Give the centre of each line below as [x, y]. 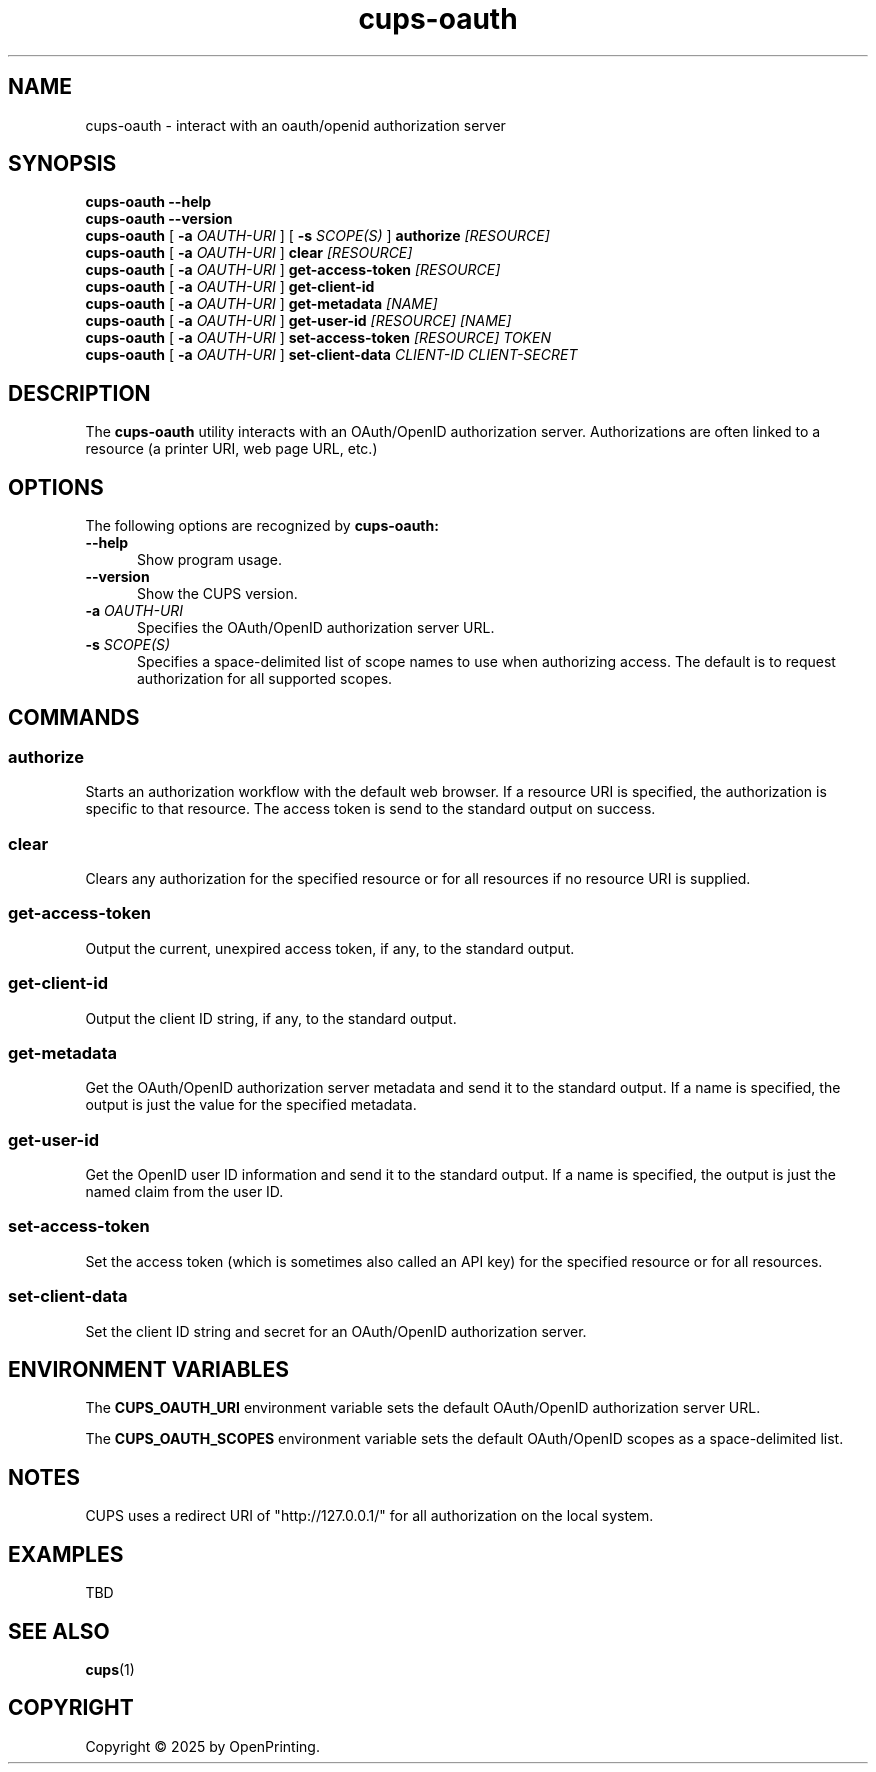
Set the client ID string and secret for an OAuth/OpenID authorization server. [336, 1331]
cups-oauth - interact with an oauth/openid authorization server [295, 125]
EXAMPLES [66, 1554]
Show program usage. [210, 560]
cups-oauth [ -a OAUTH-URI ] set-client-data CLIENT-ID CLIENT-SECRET [331, 355]
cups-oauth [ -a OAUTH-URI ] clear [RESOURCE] [249, 253]
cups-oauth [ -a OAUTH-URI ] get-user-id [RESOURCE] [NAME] [298, 321]
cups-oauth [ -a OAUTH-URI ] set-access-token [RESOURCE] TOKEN [318, 338]
